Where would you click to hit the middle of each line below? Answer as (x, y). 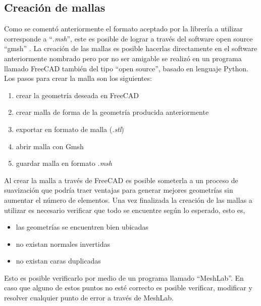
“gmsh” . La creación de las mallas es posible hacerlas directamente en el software (131, 48)
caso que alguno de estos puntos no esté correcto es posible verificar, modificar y (128, 288)
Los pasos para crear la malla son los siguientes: (78, 78)
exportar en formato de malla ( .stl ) (70, 129)
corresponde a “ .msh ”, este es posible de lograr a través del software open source (128, 38)
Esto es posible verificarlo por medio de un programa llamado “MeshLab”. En (124, 277)
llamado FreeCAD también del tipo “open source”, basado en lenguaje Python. (126, 68)
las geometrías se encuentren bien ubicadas (82, 227)
